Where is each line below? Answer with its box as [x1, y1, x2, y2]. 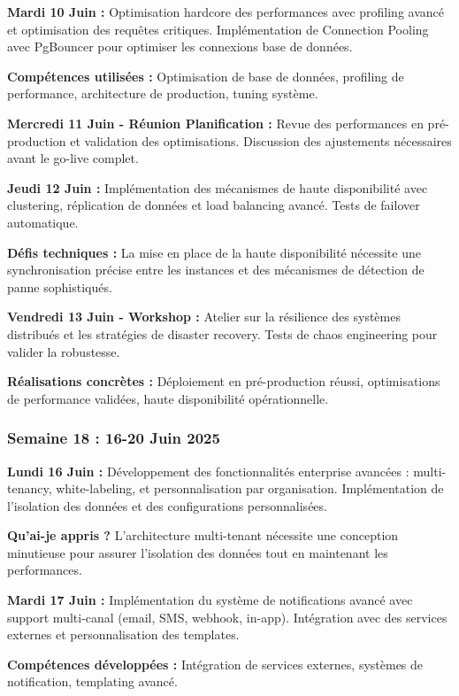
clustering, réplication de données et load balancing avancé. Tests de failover [7, 196, 420, 214]
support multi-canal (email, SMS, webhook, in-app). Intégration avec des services [7, 607, 448, 626]
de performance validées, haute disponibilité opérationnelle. [7, 389, 329, 407]
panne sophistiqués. [7, 277, 112, 296]
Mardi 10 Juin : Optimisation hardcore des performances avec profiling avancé [7, 3, 444, 20]
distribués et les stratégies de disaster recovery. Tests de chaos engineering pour [7, 324, 438, 343]
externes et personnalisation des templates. [7, 625, 240, 644]
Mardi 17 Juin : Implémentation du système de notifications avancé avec [7, 591, 413, 609]
